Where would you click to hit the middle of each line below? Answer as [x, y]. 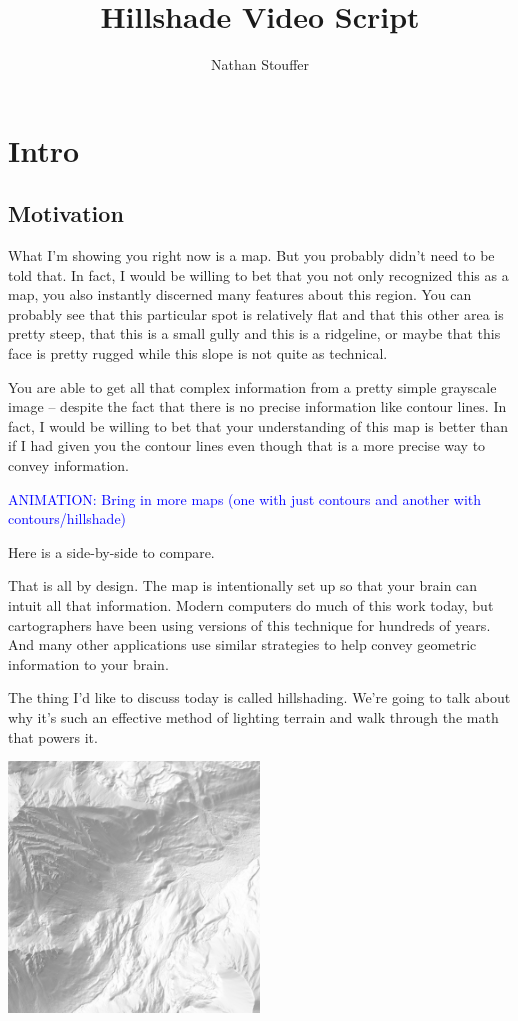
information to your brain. [88, 663]
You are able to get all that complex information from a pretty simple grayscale [252, 386]
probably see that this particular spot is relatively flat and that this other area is [256, 313]
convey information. [69, 465]
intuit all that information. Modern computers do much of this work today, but [251, 605]
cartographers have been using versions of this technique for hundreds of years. [249, 624]
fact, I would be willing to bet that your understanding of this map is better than [258, 425]
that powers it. [53, 736]
